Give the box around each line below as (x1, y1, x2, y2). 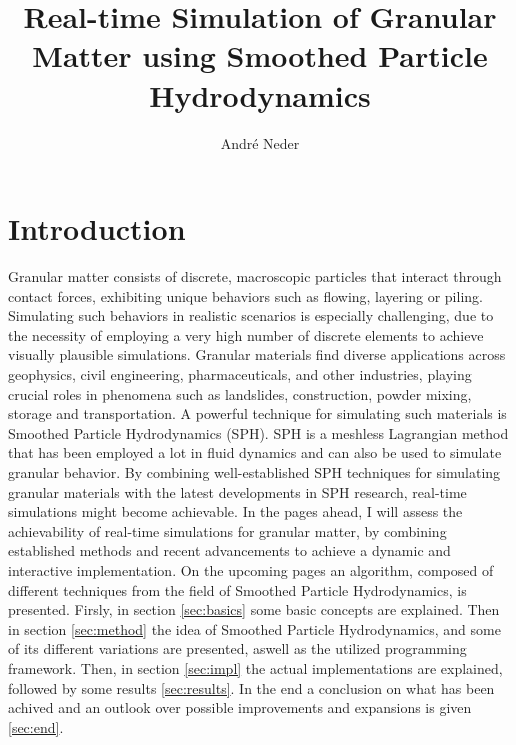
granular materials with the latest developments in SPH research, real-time (8, 481, 467, 502)
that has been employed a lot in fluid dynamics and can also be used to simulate (8, 442, 502, 463)
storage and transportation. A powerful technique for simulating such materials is (8, 403, 507, 424)
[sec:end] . (8, 716, 64, 737)
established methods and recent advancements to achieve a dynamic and (8, 540, 451, 561)
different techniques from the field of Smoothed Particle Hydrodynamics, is (8, 579, 467, 600)
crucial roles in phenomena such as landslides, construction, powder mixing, (8, 383, 472, 404)
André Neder (220, 132, 300, 153)
